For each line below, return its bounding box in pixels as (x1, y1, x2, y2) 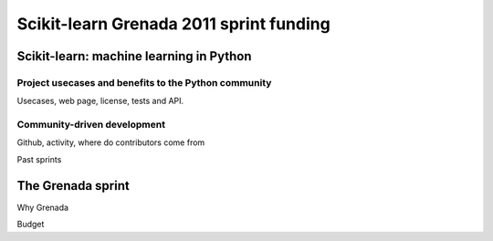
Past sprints (16, 153, 62, 164)
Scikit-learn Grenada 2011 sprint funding (16, 14, 330, 34)
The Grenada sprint (16, 178, 130, 194)
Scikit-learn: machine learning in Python (16, 48, 252, 64)
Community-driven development (16, 119, 166, 131)
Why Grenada (16, 202, 68, 213)
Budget (16, 219, 45, 230)
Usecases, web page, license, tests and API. (16, 96, 184, 107)
